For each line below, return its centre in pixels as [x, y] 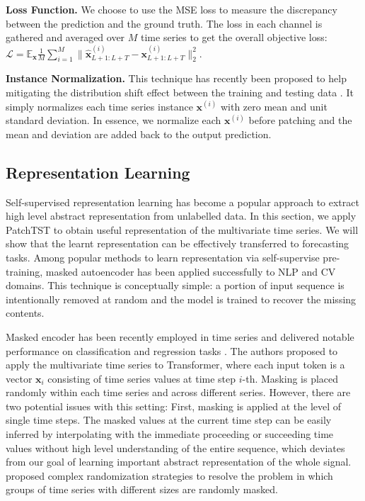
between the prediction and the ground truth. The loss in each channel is [164, 23]
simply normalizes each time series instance [99, 106]
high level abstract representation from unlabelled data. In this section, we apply [181, 216]
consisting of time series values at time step [142, 378]
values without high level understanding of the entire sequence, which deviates [175, 447]
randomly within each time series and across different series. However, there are [178, 392]
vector [19, 378]
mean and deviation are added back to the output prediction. [139, 134]
